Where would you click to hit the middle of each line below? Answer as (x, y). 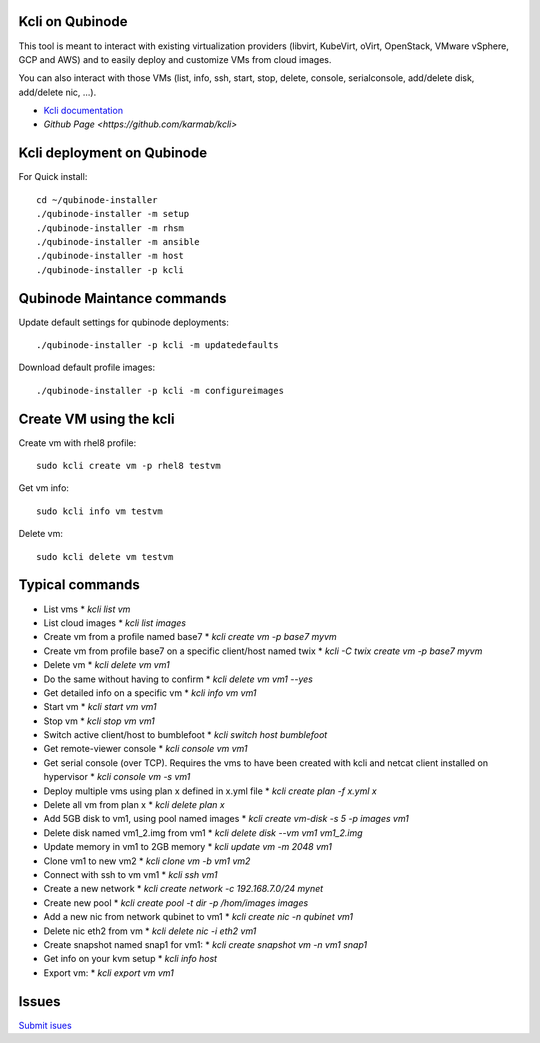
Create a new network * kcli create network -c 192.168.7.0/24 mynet (183, 889)
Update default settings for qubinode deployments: (123, 322)
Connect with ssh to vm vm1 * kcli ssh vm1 (130, 874)
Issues (39, 1001)
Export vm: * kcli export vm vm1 (108, 972)
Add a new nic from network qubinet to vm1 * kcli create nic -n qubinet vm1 (198, 917)
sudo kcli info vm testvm (100, 511)
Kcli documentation (83, 111)
